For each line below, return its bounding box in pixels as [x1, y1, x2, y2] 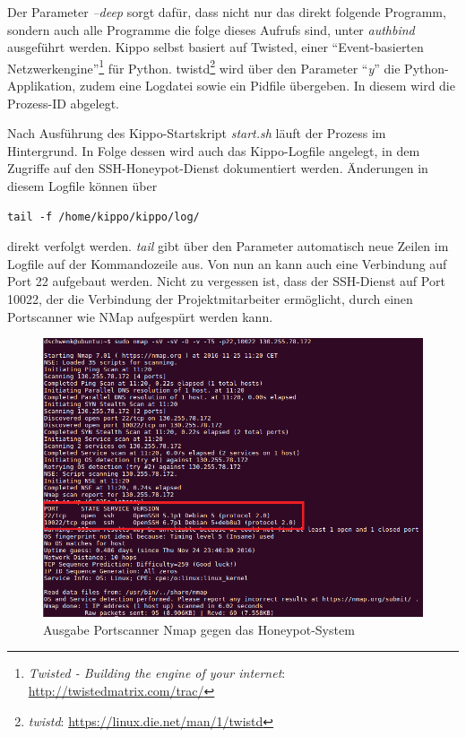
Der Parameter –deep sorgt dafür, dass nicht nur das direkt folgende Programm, [7, 3, 446, 21]
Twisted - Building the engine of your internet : [28, 663, 286, 682]
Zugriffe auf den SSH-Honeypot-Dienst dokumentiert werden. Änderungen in [7, 159, 428, 178]
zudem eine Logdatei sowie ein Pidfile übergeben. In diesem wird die [79, 76, 455, 95]
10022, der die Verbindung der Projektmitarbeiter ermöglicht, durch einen [7, 289, 413, 308]
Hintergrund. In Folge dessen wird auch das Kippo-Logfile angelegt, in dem [7, 141, 420, 160]
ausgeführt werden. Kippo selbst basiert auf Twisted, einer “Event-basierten [7, 38, 424, 56]
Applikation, [7, 76, 76, 95]
